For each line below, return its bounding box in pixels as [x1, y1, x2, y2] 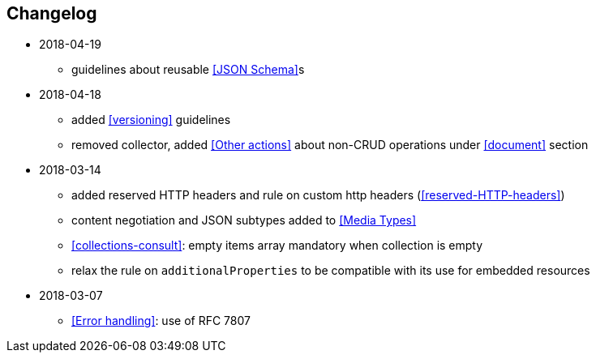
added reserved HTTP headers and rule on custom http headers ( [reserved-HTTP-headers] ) [71, 188, 565, 203]
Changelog [6, 3, 97, 24]
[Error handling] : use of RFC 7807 [71, 314, 251, 328]
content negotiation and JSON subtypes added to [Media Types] [71, 213, 417, 228]
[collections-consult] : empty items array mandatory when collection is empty [71, 238, 483, 253]
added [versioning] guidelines [71, 113, 231, 127]
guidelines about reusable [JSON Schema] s [71, 62, 305, 77]
